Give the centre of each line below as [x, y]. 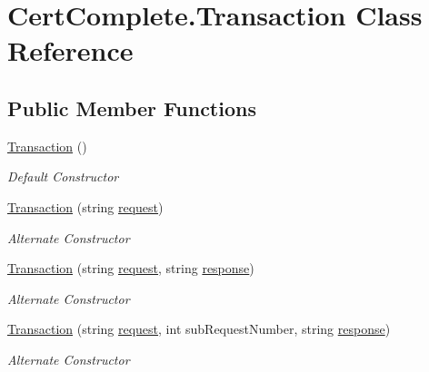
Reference [70, 50]
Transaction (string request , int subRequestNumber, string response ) [199, 329]
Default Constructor [63, 176]
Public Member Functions [132, 108]
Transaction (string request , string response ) [131, 268]
